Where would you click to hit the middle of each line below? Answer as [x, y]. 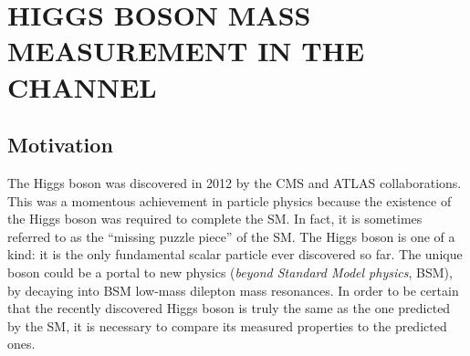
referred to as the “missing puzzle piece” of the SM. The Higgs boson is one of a [231, 236]
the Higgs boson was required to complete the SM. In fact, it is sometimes [215, 219]
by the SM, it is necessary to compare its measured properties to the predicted [227, 325]
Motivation [60, 145]
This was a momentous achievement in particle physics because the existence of [230, 200]
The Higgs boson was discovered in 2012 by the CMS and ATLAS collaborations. [235, 182]
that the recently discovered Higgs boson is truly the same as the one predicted [229, 308]
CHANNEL [82, 86]
